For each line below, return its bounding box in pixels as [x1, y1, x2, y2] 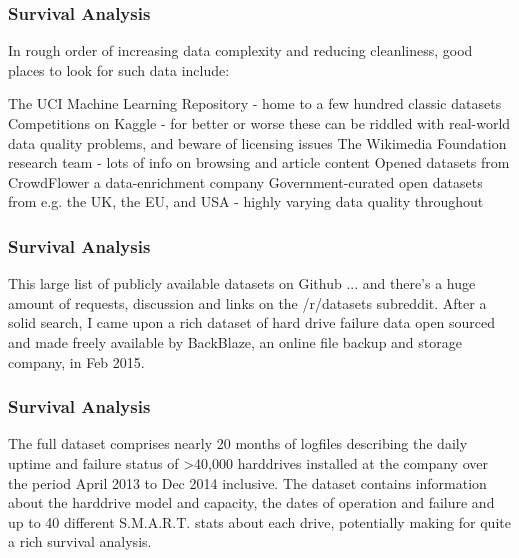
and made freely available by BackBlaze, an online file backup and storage [8, 331, 462, 352]
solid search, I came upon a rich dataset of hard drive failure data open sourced [8, 312, 496, 333]
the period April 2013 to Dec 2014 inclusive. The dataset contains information [8, 472, 487, 493]
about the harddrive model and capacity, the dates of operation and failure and [8, 492, 495, 513]
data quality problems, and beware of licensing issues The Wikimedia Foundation [8, 132, 507, 153]
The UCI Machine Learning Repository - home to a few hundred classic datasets [8, 93, 502, 114]
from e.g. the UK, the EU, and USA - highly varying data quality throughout [8, 191, 484, 212]
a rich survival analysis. [8, 531, 152, 552]
